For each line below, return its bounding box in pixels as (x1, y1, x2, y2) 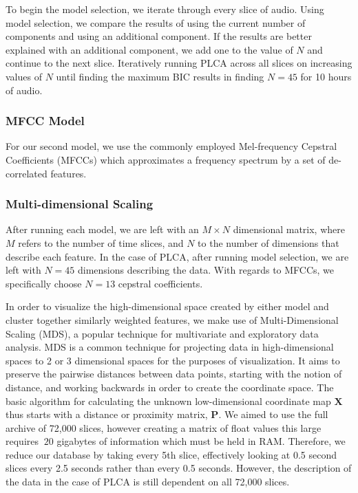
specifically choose (6, 276, 82, 290)
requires (6, 434, 39, 448)
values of (6, 69, 42, 83)
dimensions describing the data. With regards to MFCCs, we (77, 263, 335, 277)
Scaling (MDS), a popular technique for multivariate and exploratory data (6, 326, 319, 340)
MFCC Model (6, 112, 85, 129)
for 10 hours (300, 69, 352, 83)
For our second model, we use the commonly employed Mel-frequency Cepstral (6, 139, 337, 153)
